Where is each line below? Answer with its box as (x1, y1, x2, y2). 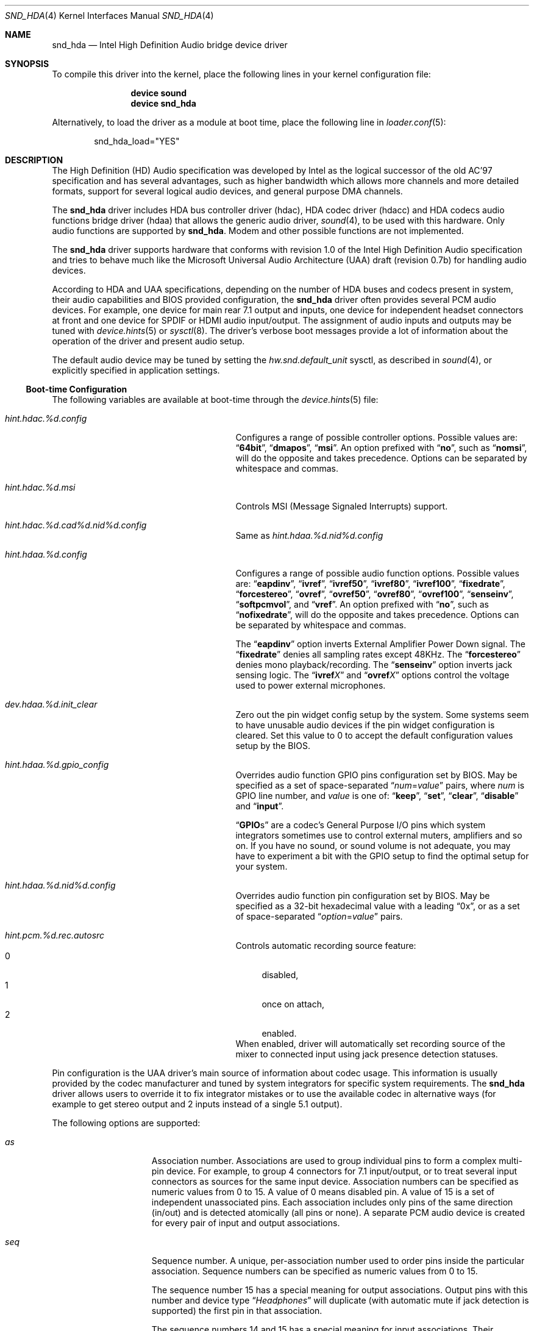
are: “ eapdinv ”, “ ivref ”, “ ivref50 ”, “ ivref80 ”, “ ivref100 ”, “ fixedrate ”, (235, 578, 505, 589)
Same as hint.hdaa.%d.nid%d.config (235, 530, 383, 541)
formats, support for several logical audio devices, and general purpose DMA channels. (52, 186, 403, 196)
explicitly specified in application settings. (52, 365, 220, 375)
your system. (235, 861, 288, 871)
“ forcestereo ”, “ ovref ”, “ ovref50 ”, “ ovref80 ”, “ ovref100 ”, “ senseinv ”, (235, 589, 514, 599)
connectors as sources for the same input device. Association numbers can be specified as (151, 1176, 519, 1187)
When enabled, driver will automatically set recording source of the (235, 1038, 505, 1049)
